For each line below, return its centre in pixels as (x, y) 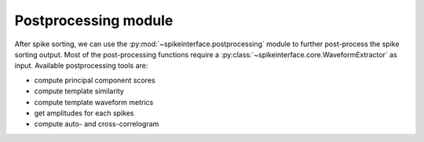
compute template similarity (79, 91)
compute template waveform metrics (94, 102)
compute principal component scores (95, 80)
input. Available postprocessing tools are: (81, 66)
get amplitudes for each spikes (84, 113)
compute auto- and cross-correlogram (97, 124)
